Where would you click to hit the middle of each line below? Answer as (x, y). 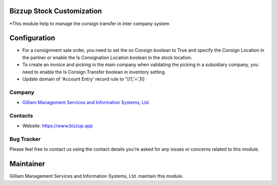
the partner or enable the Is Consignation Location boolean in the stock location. (107, 57)
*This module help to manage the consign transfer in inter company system (90, 24)
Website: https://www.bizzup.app (58, 126)
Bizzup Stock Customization (56, 11)
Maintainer (27, 164)
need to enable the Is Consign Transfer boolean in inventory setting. (94, 72)
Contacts (21, 115)
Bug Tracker (25, 139)
